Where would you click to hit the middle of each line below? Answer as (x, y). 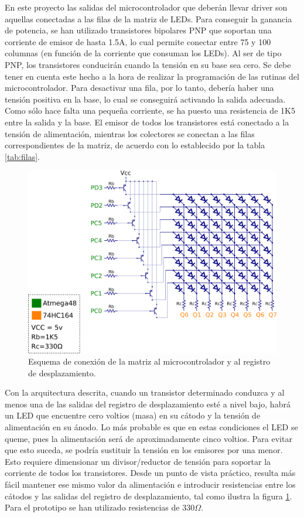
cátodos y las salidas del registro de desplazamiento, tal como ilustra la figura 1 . (148, 496)
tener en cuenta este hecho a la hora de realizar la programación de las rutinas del (152, 76)
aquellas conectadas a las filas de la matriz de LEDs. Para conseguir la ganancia (148, 18)
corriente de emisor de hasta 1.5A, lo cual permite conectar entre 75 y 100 (138, 41)
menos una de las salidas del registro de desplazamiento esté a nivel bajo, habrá (148, 404)
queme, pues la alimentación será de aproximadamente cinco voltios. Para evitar (148, 438)
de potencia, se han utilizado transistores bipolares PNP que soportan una (138, 30)
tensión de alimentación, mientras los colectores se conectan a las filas (130, 133)
